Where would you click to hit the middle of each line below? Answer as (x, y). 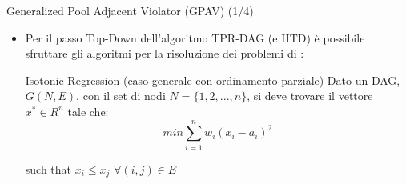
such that (48, 168)
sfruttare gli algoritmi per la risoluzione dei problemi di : (165, 53)
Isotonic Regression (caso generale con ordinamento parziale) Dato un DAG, (213, 80)
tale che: (88, 111)
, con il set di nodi (121, 96)
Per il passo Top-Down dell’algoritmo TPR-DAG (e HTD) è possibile (195, 37)
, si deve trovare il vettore (310, 96)
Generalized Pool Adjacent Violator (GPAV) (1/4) (130, 10)
